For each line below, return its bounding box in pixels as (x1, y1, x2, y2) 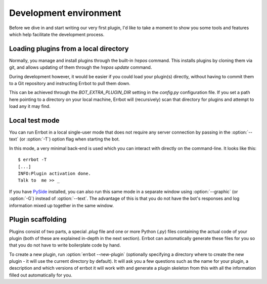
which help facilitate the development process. (9, 31, 105, 37)
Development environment (9, 7, 121, 18)
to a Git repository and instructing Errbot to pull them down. (9, 81, 131, 87)
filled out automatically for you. (9, 272, 73, 278)
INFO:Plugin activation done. (18, 171, 91, 177)
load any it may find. (9, 103, 51, 109)
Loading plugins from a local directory (9, 45, 129, 53)
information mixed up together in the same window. (9, 202, 114, 208)
